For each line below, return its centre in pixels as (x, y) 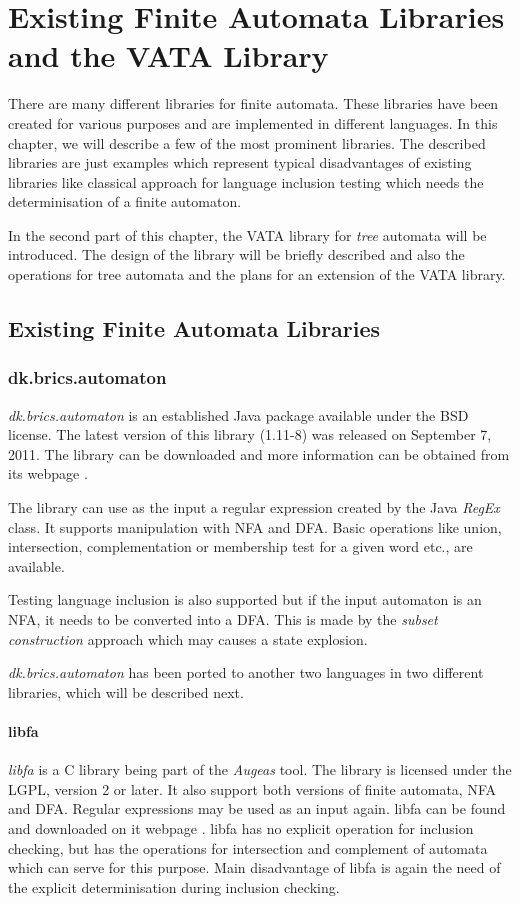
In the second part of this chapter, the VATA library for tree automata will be (247, 234)
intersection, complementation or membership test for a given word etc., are (240, 546)
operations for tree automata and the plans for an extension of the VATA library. (257, 274)
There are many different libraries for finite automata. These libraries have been (253, 103)
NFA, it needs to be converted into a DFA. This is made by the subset (223, 619)
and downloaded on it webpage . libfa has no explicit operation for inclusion (241, 827)
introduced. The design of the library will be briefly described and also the (236, 254)
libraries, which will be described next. (126, 691)
